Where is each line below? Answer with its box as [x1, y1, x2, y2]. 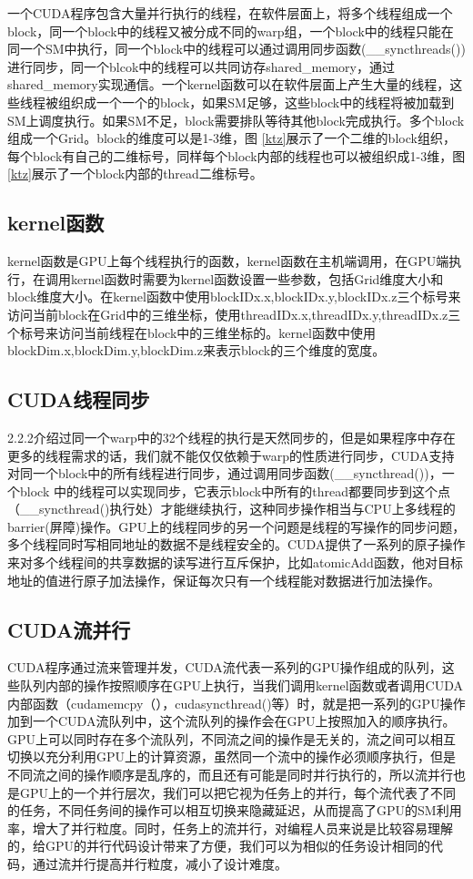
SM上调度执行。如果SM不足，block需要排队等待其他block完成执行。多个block [7, 110, 465, 129]
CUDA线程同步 [7, 385, 150, 414]
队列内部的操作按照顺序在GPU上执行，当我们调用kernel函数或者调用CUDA [19, 676, 464, 695]
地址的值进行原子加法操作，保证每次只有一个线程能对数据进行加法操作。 [7, 570, 440, 589]
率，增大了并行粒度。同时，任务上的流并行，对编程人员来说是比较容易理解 [7, 818, 453, 837]
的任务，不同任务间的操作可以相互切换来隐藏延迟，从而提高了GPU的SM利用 [7, 801, 462, 820]
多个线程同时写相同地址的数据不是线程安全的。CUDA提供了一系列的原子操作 [7, 535, 466, 554]
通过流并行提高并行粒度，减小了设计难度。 [32, 853, 287, 873]
